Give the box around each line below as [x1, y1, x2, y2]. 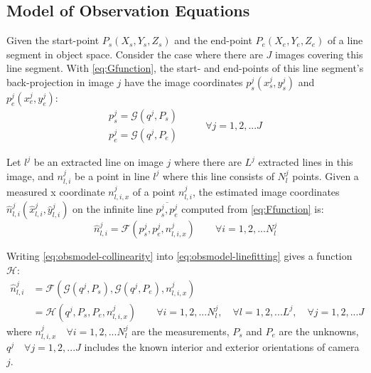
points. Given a [292, 168, 359, 183]
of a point [132, 184, 176, 199]
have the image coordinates [124, 74, 243, 89]
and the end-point [174, 33, 252, 48]
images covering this [275, 46, 363, 61]
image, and [6, 168, 54, 183]
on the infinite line [72, 201, 153, 216]
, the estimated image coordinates [192, 184, 340, 199]
